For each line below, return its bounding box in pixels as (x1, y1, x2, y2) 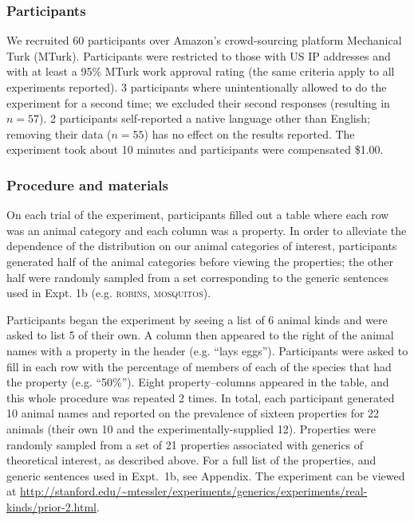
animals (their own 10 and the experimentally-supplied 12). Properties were (6, 420, 377, 437)
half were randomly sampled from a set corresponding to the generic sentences (6, 268, 388, 285)
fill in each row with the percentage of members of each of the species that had (6, 358, 392, 374)
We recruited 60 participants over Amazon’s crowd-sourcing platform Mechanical (6, 32, 402, 49)
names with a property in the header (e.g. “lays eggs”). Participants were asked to (6, 342, 408, 358)
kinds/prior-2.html (6, 498, 97, 515)
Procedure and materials (6, 174, 168, 194)
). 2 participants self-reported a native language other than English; (39, 110, 370, 127)
